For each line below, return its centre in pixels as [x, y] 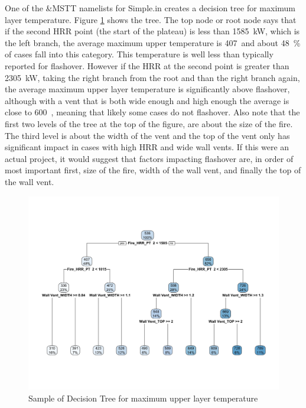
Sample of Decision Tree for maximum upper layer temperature [143, 398]
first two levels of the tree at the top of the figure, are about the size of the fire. [149, 123]
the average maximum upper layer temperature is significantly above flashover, [147, 89]
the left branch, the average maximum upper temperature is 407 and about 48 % [153, 42]
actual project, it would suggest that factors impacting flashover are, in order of [149, 158]
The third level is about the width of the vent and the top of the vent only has [147, 135]
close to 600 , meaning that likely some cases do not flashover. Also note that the [152, 112]
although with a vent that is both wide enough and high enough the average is [147, 100]
